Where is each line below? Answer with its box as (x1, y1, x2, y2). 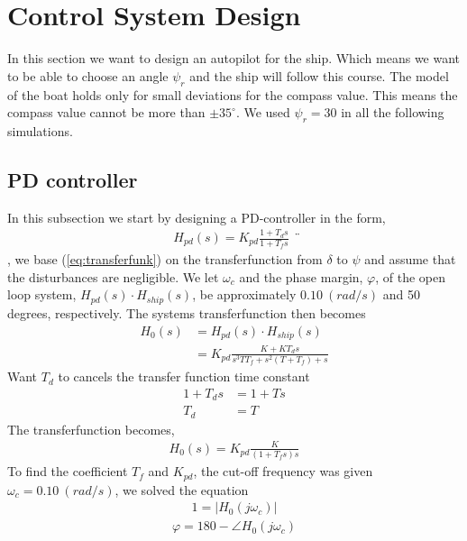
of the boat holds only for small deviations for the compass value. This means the (7, 85, 458, 104)
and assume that (364, 250, 456, 269)
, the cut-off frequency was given (193, 462, 373, 481)
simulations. (7, 121, 73, 140)
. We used (235, 103, 290, 122)
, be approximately (192, 285, 297, 304)
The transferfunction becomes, (7, 419, 175, 438)
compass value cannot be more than (7, 103, 206, 122)
